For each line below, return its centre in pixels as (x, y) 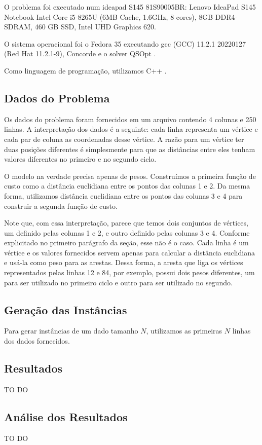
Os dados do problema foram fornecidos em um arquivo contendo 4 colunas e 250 (130, 119)
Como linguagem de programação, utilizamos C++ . (85, 70)
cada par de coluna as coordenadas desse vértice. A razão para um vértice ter (124, 139)
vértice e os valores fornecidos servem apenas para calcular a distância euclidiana (129, 252)
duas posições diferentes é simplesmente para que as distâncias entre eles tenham (130, 149)
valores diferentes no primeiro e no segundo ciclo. (80, 159)
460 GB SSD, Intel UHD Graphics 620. (95, 27)
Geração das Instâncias (66, 309)
